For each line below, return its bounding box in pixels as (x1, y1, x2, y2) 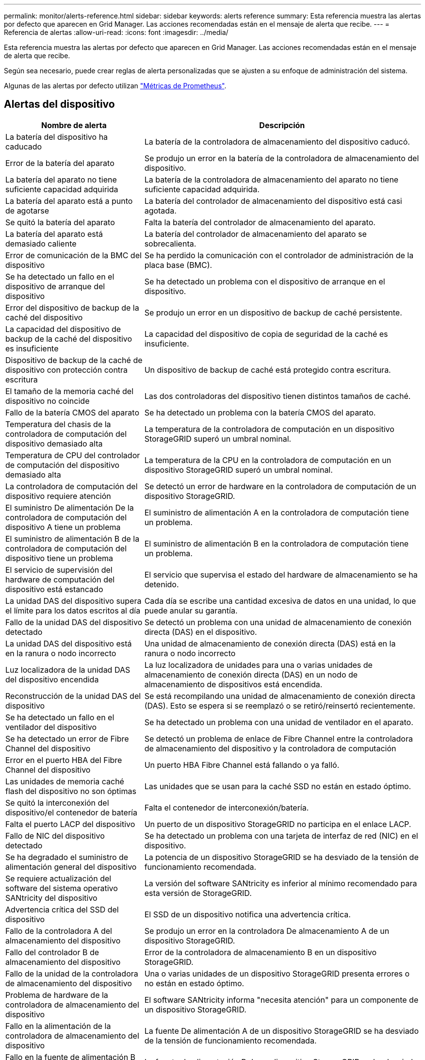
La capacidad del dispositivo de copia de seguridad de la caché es (144, 329, 388, 339)
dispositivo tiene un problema (5, 553, 113, 563)
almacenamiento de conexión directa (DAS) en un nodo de (144, 669, 358, 679)
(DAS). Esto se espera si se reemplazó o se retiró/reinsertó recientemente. (144, 700, 415, 711)
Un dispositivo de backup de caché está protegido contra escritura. (144, 364, 391, 375)
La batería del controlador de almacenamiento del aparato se (144, 229, 367, 239)
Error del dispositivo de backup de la (5, 302, 139, 313)
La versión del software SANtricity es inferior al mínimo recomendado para (144, 878, 417, 888)
